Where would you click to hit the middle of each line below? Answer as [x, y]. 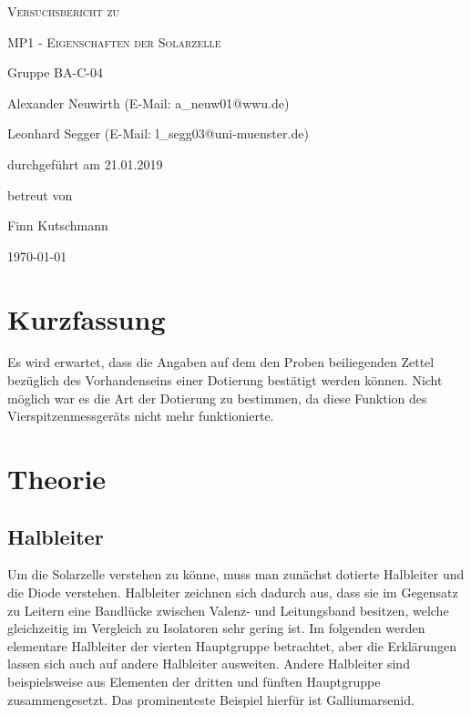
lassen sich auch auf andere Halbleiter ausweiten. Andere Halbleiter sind [209, 664]
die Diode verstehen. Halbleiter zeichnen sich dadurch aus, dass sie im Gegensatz [233, 592]
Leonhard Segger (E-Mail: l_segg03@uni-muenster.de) [158, 133]
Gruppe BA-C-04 [55, 72]
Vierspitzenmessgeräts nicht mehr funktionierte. [141, 416]
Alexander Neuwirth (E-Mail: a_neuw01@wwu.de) [148, 102]
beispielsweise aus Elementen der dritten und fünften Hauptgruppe [194, 681]
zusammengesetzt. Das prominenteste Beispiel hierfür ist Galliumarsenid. [211, 699]
